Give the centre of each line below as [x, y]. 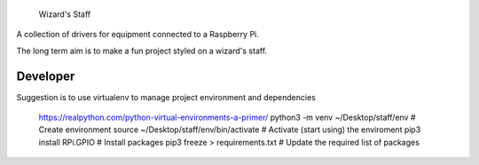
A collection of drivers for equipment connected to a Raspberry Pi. [137, 35]
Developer [46, 76]
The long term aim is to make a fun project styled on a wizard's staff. [142, 51]
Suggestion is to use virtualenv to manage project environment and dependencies [166, 97]
